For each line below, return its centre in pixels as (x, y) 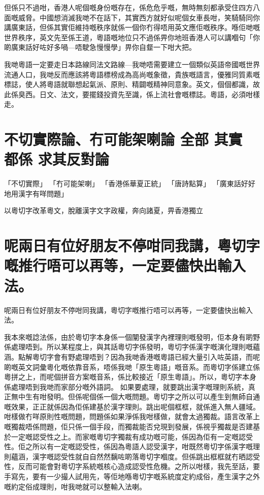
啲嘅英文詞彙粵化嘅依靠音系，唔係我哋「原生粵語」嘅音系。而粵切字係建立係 (132, 367)
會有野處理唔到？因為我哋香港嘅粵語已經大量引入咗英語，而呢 (157, 356)
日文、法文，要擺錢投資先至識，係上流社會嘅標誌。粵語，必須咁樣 (150, 94)
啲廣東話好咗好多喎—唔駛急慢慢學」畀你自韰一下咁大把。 (100, 47)
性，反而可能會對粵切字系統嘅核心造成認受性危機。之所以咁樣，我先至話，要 (132, 466)
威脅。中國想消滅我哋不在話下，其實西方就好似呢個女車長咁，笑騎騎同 (135, 17)
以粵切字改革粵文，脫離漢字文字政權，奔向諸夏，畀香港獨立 (104, 210)
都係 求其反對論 (57, 159)
